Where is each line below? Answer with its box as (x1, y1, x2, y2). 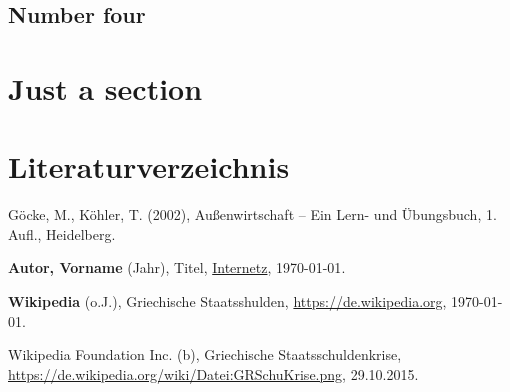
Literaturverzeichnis (8, 146, 290, 187)
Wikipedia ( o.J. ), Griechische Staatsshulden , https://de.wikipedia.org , (8, 291, 447, 312)
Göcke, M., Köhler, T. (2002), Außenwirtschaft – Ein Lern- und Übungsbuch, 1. (8, 204, 497, 225)
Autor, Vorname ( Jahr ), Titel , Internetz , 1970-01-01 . (8, 257, 346, 278)
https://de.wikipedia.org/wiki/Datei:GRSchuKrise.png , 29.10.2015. (8, 363, 419, 384)
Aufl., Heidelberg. (8, 223, 116, 244)
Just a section (8, 67, 203, 108)
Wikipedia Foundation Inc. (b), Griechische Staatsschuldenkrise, (8, 344, 402, 365)
